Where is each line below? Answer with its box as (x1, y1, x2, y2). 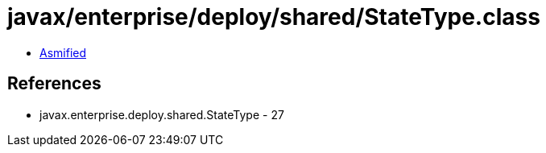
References (7, 73, 101, 94)
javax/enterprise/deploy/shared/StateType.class (7, 3, 540, 31)
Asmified (39, 45, 87, 60)
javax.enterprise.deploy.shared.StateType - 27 (39, 107, 284, 122)
